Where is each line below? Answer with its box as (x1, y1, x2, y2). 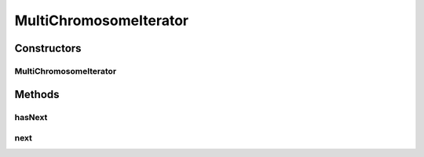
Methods (14, 87, 60, 101)
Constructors (14, 42, 82, 55)
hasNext (14, 111, 48, 122)
